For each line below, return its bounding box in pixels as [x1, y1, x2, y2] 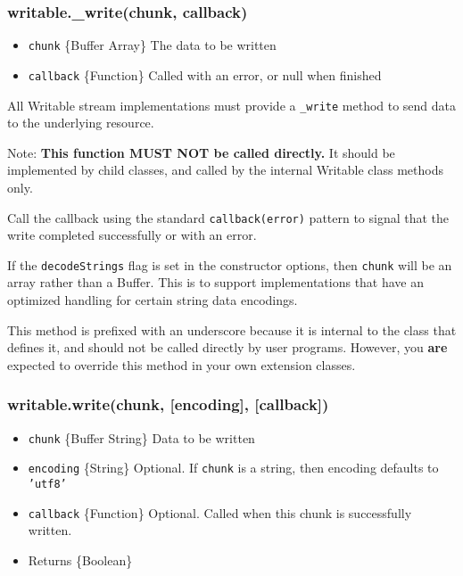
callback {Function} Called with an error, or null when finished [28, 65, 382, 84]
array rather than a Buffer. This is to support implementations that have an [7, 273, 425, 292]
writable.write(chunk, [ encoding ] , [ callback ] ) [7, 393, 329, 416]
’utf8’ [28, 477, 67, 490]
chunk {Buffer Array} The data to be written [28, 36, 277, 54]
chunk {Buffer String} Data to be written [28, 428, 255, 447]
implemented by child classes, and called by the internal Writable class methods [7, 160, 443, 179]
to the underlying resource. [7, 113, 154, 132]
